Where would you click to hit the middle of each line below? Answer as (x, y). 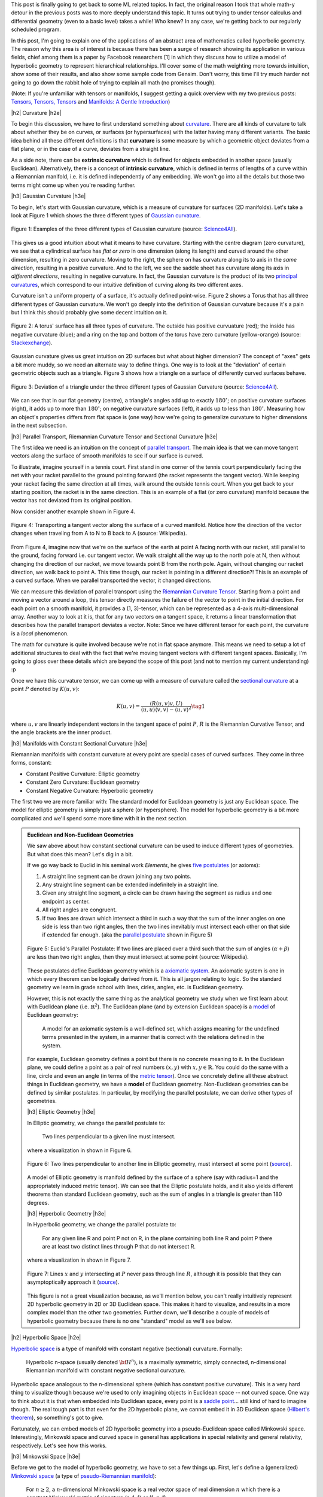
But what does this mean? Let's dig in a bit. (80, 854)
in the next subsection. (39, 426)
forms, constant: (31, 763)
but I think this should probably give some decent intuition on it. (89, 312)
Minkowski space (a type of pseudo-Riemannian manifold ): (84, 1475)
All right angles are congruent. (80, 910)
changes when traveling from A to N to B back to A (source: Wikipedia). (99, 534)
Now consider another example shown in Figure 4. (73, 511)
